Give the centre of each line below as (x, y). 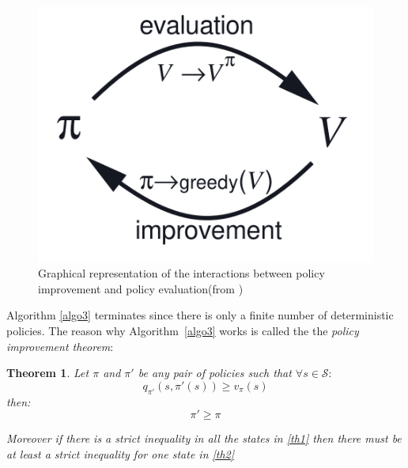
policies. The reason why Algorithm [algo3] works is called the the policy (183, 331)
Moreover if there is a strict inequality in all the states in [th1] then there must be (204, 438)
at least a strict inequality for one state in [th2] (121, 453)
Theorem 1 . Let (48, 373)
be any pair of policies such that (215, 373)
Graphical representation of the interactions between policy (181, 273)
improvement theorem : (60, 346)
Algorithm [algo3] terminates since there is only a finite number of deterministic (200, 315)
